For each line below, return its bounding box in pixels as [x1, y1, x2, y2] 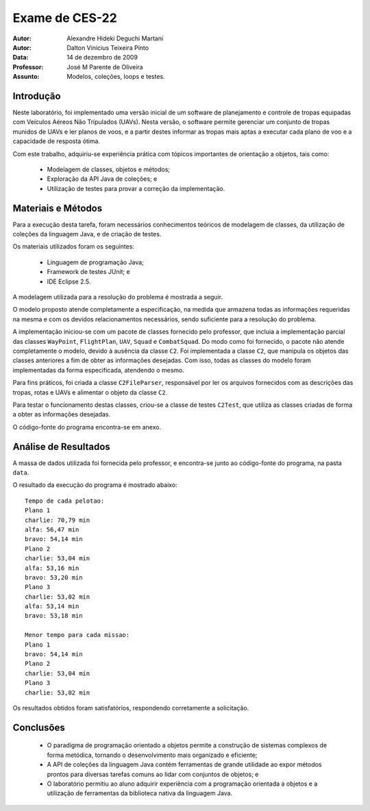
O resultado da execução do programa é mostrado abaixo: [12, 481, 177, 489]
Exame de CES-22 [12, 10, 118, 25]
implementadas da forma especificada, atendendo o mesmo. [12, 366, 184, 374]
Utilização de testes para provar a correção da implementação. [47, 184, 225, 192]
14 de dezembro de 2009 [66, 53, 138, 62]
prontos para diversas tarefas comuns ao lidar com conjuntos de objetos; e [47, 770, 259, 778]
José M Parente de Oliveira [66, 62, 143, 71]
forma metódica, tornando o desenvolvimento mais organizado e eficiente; [47, 751, 258, 759]
